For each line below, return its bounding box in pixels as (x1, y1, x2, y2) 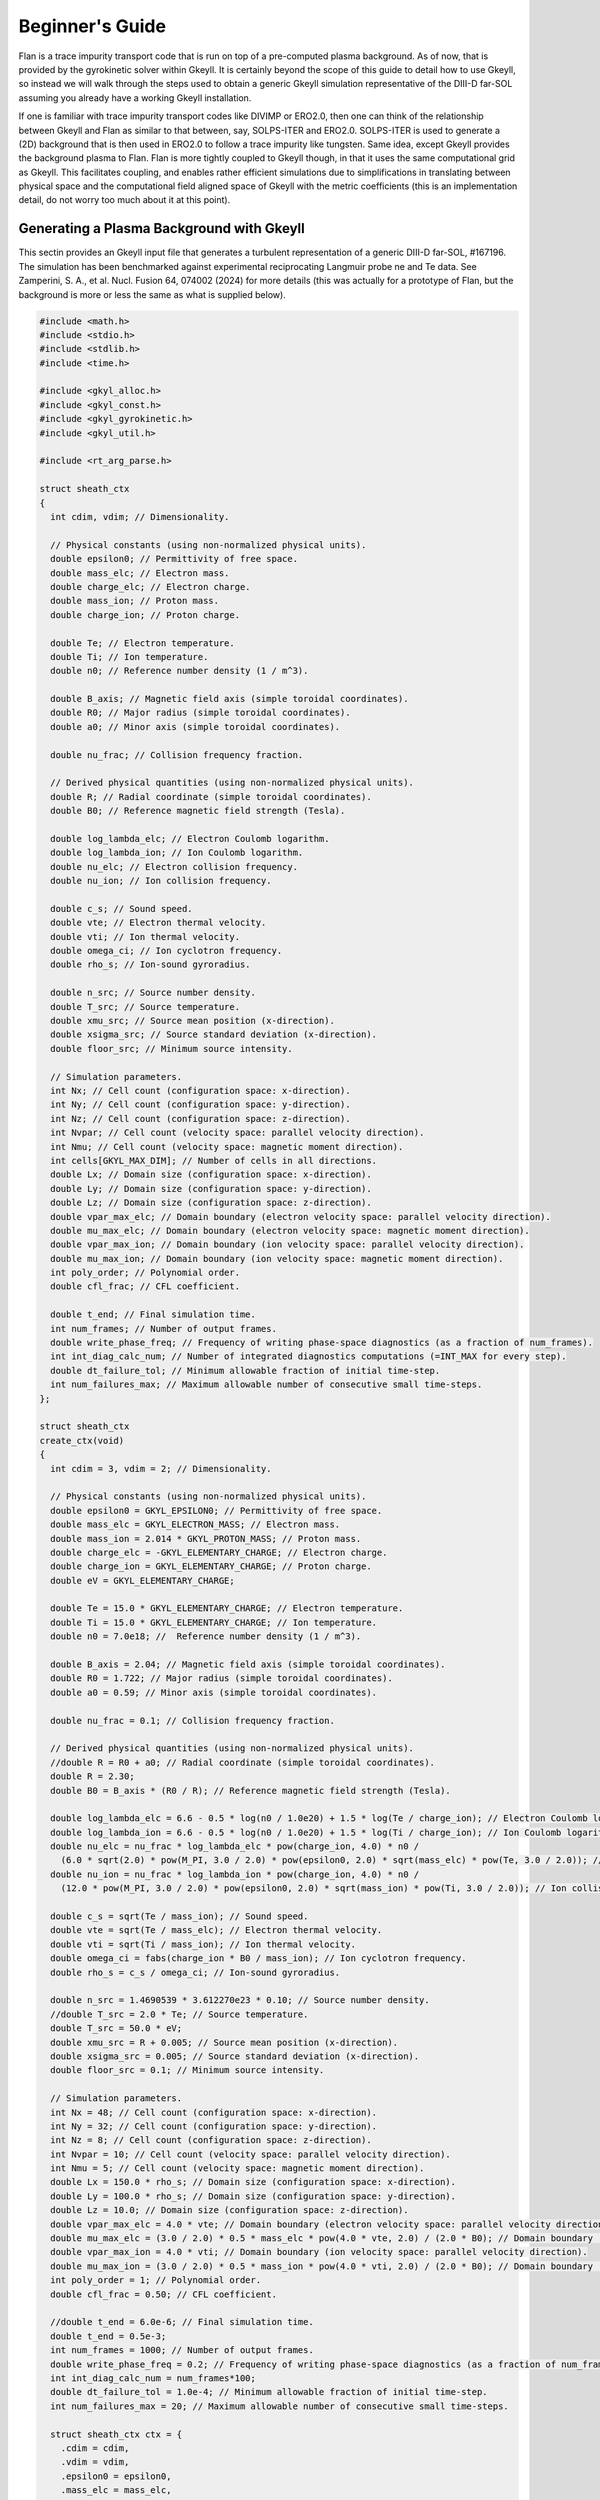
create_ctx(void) (39, 1435, 125, 1446)
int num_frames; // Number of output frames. (50, 1323, 277, 1334)
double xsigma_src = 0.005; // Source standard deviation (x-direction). (50, 2050, 420, 2062)
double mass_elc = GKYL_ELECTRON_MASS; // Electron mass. (50, 1519, 341, 1530)
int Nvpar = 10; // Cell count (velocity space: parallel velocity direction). (50, 2148, 452, 2160)
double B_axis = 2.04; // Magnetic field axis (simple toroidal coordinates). (50, 1659, 446, 1670)
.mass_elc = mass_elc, (60, 2485, 172, 2496)
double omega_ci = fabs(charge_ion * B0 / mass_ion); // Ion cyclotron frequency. (50, 1953, 467, 1964)
